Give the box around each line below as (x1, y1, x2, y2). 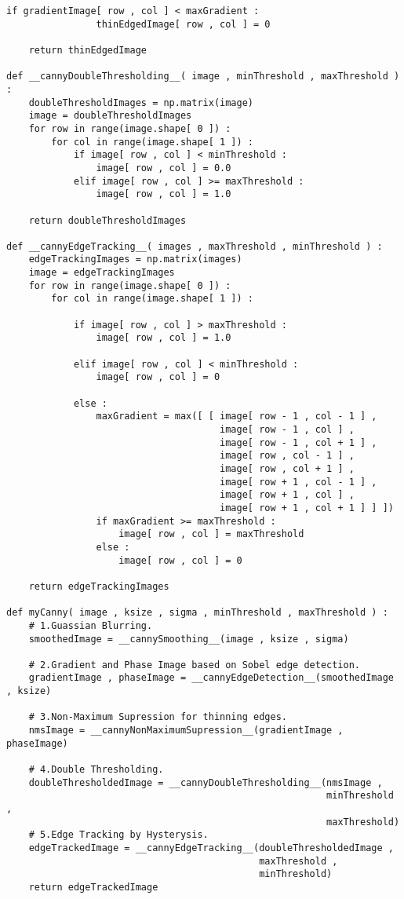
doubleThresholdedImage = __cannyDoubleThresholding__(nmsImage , (28, 777, 383, 788)
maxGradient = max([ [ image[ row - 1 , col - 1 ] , (96, 411, 377, 422)
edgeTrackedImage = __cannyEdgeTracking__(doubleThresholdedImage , (28, 842, 394, 853)
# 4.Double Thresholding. (28, 764, 164, 776)
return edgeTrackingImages (28, 580, 169, 592)
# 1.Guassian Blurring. (28, 619, 153, 631)
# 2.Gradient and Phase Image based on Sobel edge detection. (28, 659, 361, 671)
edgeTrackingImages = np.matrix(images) (28, 254, 242, 265)
